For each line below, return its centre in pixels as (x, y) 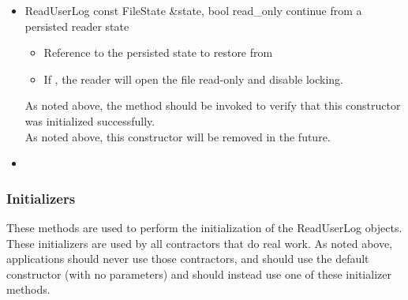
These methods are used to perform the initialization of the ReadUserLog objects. (204, 227)
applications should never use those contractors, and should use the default (188, 259)
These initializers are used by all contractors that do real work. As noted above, (200, 243)
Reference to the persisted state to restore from (158, 52)
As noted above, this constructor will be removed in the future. (178, 136)
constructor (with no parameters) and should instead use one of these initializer (199, 274)
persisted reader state (77, 26)
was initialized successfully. (90, 120)
